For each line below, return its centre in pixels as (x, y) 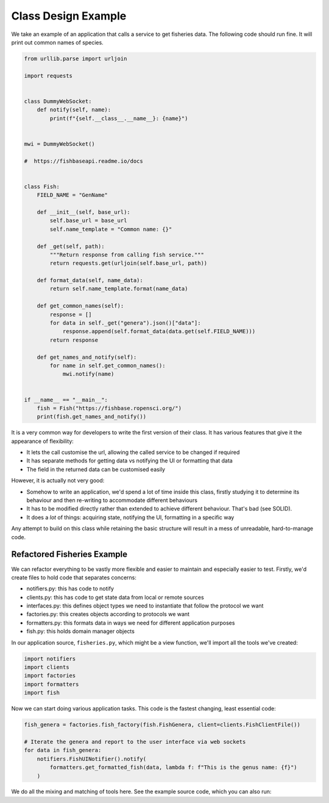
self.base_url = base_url (88, 221)
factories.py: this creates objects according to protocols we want (108, 614)
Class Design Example (69, 16)
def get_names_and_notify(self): (87, 357)
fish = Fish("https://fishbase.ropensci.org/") (109, 408)
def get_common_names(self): (80, 306)
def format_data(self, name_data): (90, 281)
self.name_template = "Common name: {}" (111, 229)
